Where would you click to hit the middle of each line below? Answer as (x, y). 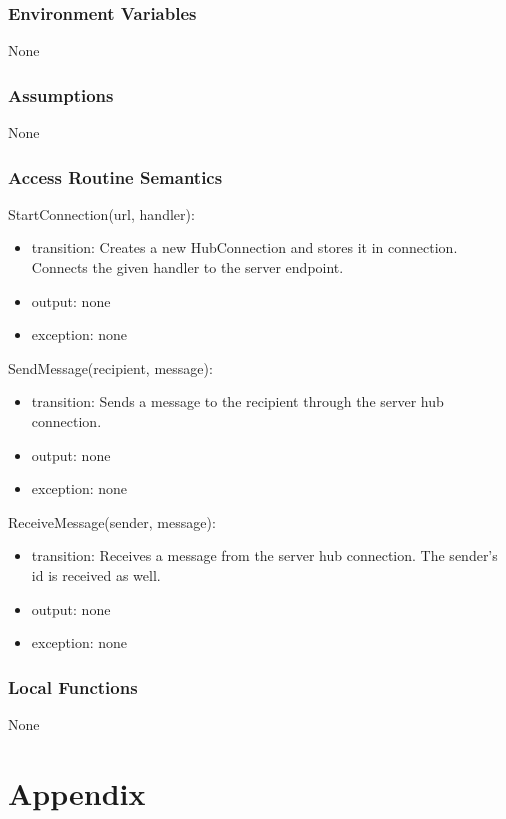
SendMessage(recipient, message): (110, 367)
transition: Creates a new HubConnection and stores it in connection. (244, 247)
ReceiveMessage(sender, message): (112, 521)
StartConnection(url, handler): (101, 213)
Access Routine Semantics (115, 176)
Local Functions (73, 686)
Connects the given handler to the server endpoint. (187, 267)
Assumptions (61, 94)
